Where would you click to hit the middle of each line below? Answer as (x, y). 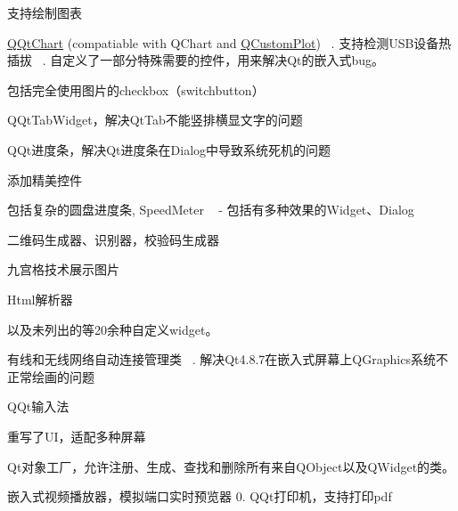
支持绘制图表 (45, 12)
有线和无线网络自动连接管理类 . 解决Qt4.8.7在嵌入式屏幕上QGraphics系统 (221, 359)
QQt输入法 (38, 406)
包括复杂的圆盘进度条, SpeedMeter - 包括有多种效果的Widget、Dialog (211, 210)
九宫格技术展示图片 (63, 269)
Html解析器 (40, 299)
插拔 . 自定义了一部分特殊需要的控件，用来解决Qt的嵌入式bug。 (196, 60)
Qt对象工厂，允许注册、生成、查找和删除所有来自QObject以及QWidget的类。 (231, 466)
